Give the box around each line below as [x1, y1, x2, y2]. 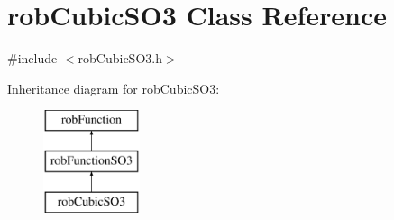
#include [7, 49, 58, 68]
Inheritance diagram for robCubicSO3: [7, 78, 220, 97]
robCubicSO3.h [78, 49, 162, 68]
